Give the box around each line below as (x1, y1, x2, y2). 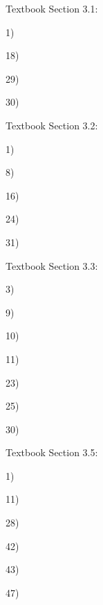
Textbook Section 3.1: (6, 1, 98, 15)
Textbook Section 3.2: (6, 118, 98, 132)
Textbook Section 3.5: (6, 445, 98, 460)
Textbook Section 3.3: (6, 258, 98, 273)
